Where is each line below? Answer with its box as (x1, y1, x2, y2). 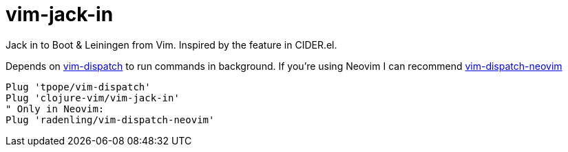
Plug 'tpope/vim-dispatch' (6, 81, 151, 92)
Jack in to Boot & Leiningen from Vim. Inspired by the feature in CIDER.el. (6, 38, 337, 51)
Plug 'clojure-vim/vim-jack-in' (6, 92, 180, 103)
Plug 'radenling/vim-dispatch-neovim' (6, 114, 215, 125)
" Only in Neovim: (6, 103, 105, 114)
